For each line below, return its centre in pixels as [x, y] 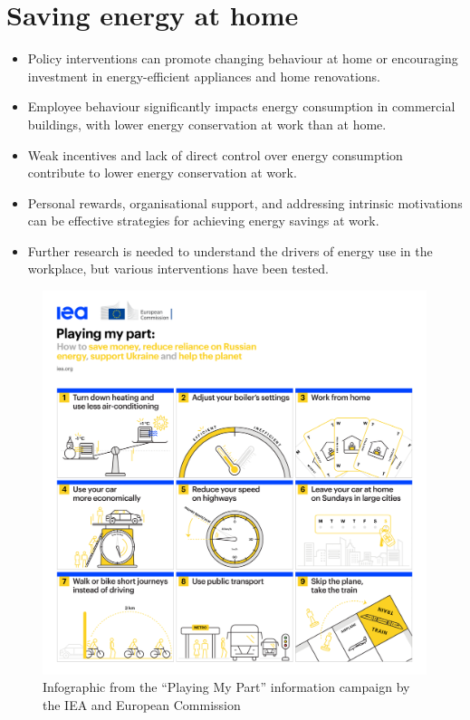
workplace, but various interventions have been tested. [178, 269]
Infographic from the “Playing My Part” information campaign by [226, 687]
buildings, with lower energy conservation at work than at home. [207, 124]
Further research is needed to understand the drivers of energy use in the [230, 250]
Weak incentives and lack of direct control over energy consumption [215, 154]
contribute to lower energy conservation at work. [162, 173]
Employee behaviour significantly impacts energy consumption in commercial [241, 106]
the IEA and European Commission [142, 704]
